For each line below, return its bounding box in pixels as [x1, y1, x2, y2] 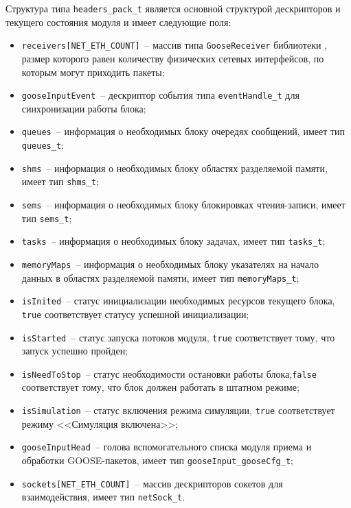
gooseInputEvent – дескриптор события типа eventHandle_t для [21, 88, 299, 102]
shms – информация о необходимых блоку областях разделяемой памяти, [21, 160, 328, 175]
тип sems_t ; [21, 210, 72, 225]
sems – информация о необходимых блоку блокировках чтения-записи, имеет [21, 197, 346, 211]
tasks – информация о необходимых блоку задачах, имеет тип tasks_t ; [21, 234, 326, 248]
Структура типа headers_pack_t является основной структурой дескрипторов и [5, 1, 341, 15]
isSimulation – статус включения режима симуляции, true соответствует [21, 403, 335, 418]
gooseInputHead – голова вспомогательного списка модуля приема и [21, 439, 312, 454]
